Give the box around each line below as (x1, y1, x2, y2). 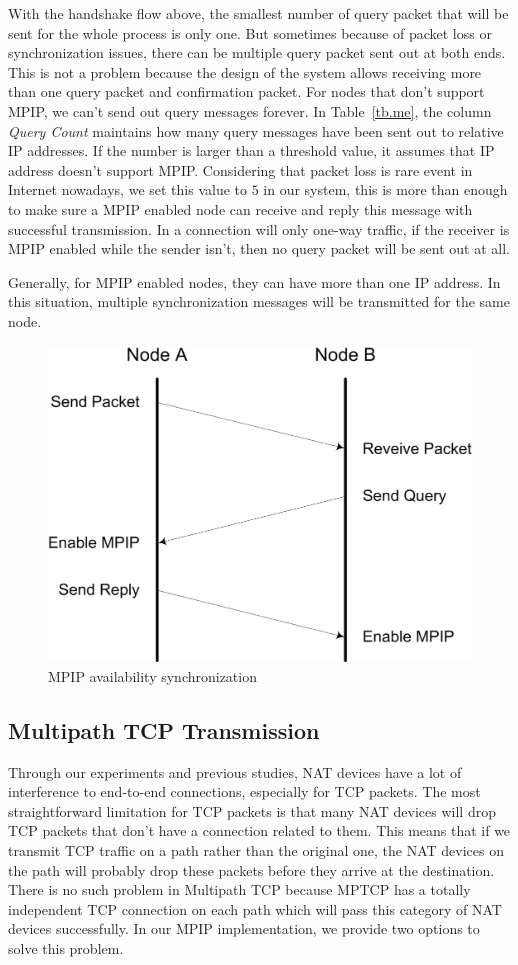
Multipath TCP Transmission (8, 714, 320, 745)
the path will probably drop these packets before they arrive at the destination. (8, 859, 495, 880)
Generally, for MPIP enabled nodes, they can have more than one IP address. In (8, 271, 501, 292)
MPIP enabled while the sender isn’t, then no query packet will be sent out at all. (8, 238, 510, 259)
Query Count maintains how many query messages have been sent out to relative (8, 120, 504, 141)
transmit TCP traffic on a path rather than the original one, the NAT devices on (8, 840, 504, 861)
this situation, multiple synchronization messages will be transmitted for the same (8, 291, 510, 312)
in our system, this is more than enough (263, 179, 508, 200)
